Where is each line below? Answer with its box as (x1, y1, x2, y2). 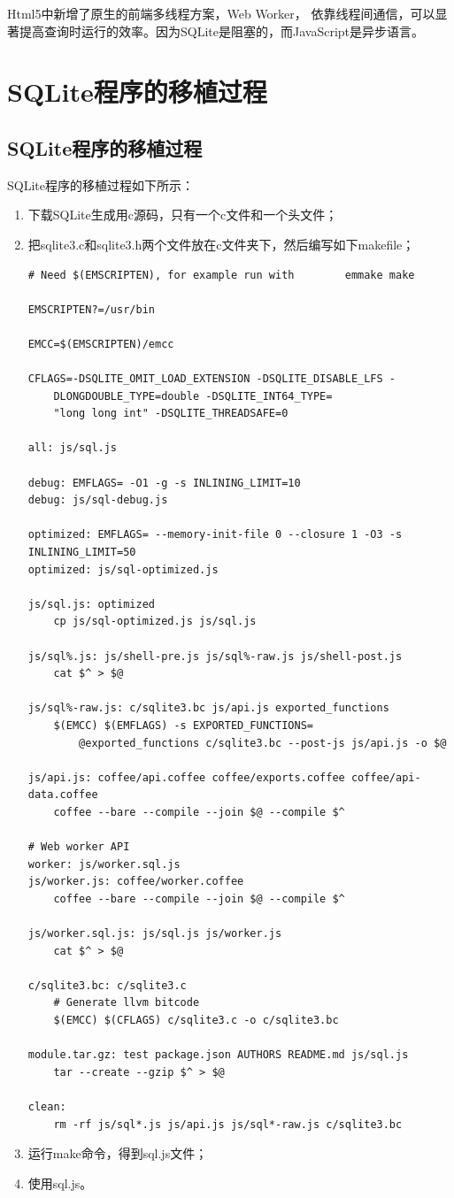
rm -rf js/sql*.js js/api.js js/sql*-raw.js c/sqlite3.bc (53, 1117, 403, 1131)
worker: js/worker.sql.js (27, 857, 181, 871)
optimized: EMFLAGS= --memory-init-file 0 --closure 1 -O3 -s (27, 528, 403, 541)
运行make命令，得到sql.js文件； (27, 1144, 208, 1163)
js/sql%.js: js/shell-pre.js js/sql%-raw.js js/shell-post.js (27, 649, 403, 663)
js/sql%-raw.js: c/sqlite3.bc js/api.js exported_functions (27, 702, 389, 715)
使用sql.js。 (27, 1173, 93, 1192)
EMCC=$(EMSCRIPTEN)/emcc (27, 337, 174, 350)
